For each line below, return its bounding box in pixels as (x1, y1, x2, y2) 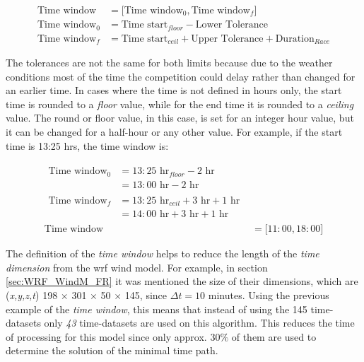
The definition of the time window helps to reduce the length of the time (6, 246, 319, 261)
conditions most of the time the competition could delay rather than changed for (6, 69, 356, 83)
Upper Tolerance (191, 33, 264, 44)
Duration (275, 33, 315, 44)
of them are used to (231, 329, 317, 344)
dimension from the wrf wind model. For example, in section (6, 259, 268, 274)
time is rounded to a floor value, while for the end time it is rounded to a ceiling (6, 96, 354, 111)
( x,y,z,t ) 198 (6, 288, 58, 303)
